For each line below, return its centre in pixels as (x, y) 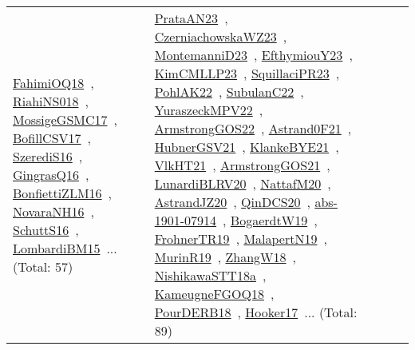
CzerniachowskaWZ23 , (221, 36)
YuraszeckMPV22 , (209, 110)
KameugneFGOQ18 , (214, 294)
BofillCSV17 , (52, 137)
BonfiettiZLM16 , (63, 193)
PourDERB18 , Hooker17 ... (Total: (256, 312)
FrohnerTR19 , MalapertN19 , (241, 239)
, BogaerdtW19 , (270, 220)
